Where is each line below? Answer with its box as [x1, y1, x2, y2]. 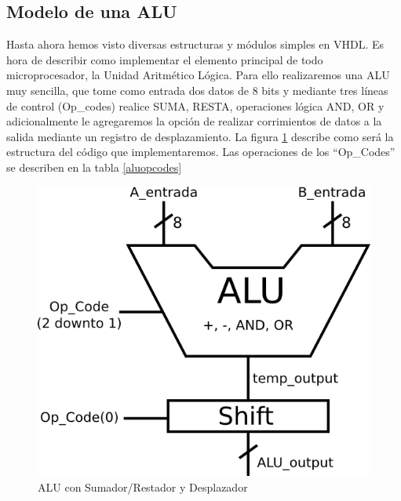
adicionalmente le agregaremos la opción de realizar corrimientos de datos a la [6, 113, 382, 129]
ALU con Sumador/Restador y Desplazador [38, 478, 248, 495]
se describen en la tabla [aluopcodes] [6, 158, 182, 175]
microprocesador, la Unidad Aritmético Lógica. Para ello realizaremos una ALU [6, 67, 390, 83]
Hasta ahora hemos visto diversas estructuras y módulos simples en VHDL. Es [6, 36, 385, 53]
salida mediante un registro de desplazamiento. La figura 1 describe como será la [6, 128, 394, 144]
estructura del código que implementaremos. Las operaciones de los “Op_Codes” [6, 143, 396, 160]
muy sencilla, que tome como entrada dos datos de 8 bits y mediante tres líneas [6, 82, 388, 98]
